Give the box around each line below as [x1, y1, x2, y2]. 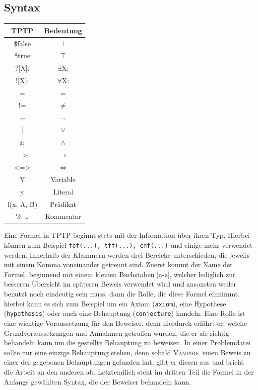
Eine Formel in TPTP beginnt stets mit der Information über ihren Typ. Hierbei [4, 230, 250, 240]
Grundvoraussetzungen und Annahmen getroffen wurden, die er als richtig [4, 327, 230, 338]
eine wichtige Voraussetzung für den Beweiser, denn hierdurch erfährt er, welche [4, 317, 247, 328]
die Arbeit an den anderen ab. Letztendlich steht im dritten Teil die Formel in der [4, 366, 254, 377]
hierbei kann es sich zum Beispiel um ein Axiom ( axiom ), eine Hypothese [4, 298, 226, 308]
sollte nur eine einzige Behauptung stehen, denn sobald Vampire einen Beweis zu [4, 347, 251, 357]
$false [14, 38, 31, 48]
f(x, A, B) [7, 198, 38, 209]
